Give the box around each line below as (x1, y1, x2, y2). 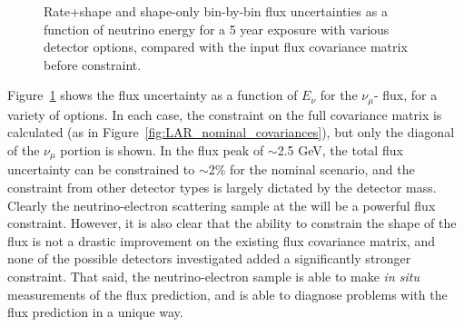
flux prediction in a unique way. (7, 302, 183, 322)
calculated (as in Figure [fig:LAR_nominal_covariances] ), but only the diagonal (7, 123, 455, 142)
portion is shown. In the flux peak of (60, 141, 264, 160)
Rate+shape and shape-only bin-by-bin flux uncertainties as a (44, 2, 388, 20)
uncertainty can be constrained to (7, 160, 195, 179)
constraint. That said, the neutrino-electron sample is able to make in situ (7, 267, 420, 286)
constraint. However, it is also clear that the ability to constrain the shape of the (7, 213, 457, 233)
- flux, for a (373, 85, 438, 104)
